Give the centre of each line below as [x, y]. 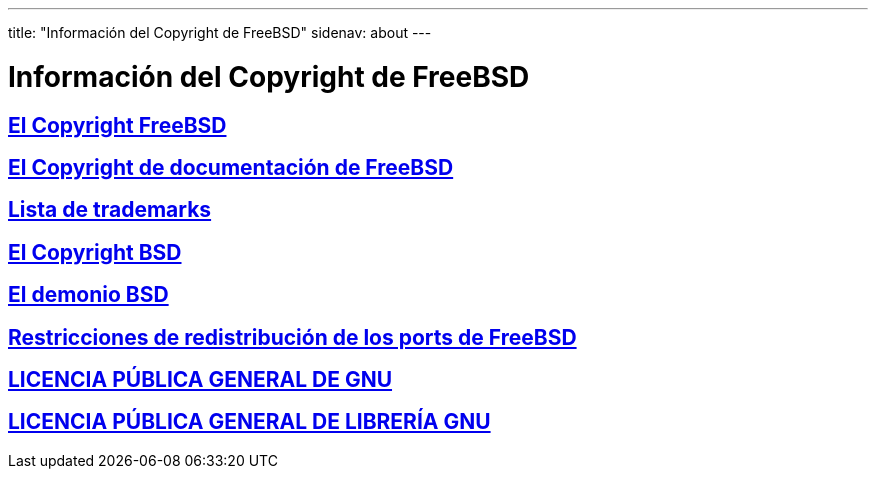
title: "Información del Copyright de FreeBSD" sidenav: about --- [220, 32]
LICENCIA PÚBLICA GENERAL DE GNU [200, 380]
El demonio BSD [88, 295]
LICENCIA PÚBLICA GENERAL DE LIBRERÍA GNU [249, 422]
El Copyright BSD [95, 252]
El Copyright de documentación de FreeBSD [231, 167]
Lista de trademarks [110, 210]
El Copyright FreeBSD [117, 125]
